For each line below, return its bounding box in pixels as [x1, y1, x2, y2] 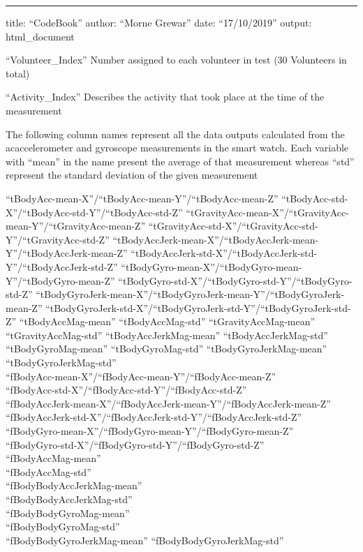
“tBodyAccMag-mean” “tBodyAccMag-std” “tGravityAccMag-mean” [19, 314, 316, 329]
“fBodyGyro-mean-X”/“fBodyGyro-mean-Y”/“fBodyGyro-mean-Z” [6, 424, 294, 438]
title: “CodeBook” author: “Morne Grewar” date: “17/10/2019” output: [6, 15, 312, 29]
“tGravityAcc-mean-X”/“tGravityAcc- [186, 204, 349, 219]
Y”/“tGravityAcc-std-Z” [6, 232, 110, 246]
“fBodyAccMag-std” [6, 464, 91, 479]
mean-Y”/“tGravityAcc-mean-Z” [6, 218, 145, 233]
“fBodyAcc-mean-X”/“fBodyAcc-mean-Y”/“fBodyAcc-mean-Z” [6, 368, 276, 383]
